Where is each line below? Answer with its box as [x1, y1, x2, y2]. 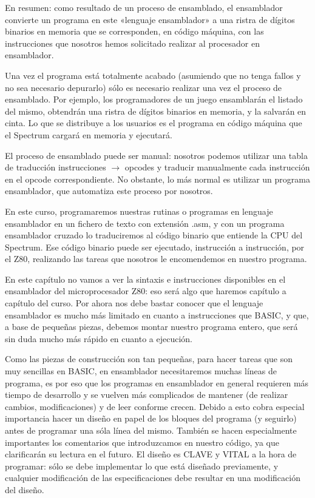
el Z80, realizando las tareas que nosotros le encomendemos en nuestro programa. [5, 252, 307, 265]
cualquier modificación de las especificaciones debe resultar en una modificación [5, 471, 300, 484]
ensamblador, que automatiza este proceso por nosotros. [5, 184, 213, 197]
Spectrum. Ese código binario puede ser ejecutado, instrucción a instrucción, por [5, 240, 305, 253]
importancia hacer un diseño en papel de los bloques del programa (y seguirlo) [5, 412, 297, 425]
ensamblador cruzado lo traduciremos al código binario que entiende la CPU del [5, 229, 303, 241]
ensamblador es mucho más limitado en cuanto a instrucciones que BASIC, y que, [5, 308, 309, 321]
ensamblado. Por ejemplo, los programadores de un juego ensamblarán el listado [5, 93, 303, 106]
